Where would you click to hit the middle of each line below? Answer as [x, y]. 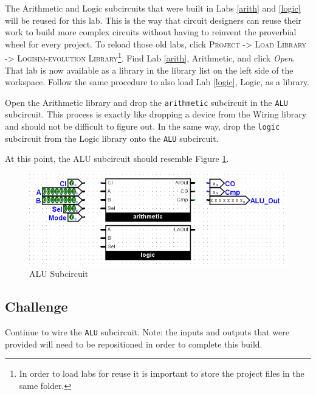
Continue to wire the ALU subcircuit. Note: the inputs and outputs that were [147, 331]
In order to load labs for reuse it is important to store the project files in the [162, 373]
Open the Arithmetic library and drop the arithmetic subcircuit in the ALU [146, 102]
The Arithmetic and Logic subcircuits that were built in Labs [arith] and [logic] [153, 8]
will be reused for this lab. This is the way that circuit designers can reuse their [153, 20]
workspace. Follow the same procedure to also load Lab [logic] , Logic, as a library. [157, 82]
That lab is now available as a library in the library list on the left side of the [149, 70]
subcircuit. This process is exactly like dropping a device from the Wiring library [156, 114]
